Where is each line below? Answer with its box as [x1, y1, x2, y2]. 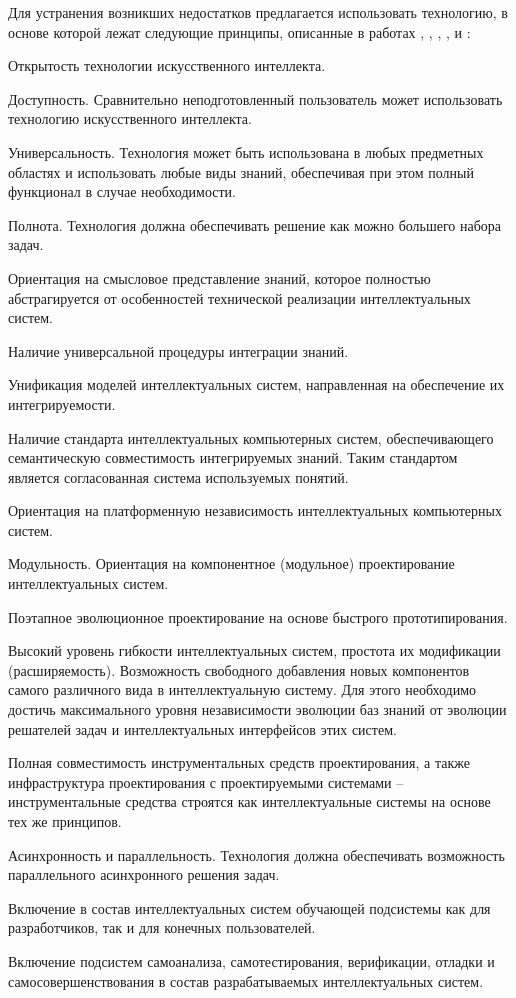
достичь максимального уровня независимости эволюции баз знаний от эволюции [8, 699, 507, 720]
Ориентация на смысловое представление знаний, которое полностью [8, 267, 431, 288]
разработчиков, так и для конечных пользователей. [8, 917, 316, 938]
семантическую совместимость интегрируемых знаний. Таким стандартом [8, 447, 458, 468]
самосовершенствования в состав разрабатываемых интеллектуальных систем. [8, 970, 484, 991]
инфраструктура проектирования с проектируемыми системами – [8, 771, 404, 792]
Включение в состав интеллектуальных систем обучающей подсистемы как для [8, 897, 491, 918]
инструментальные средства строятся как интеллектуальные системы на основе [8, 791, 491, 812]
